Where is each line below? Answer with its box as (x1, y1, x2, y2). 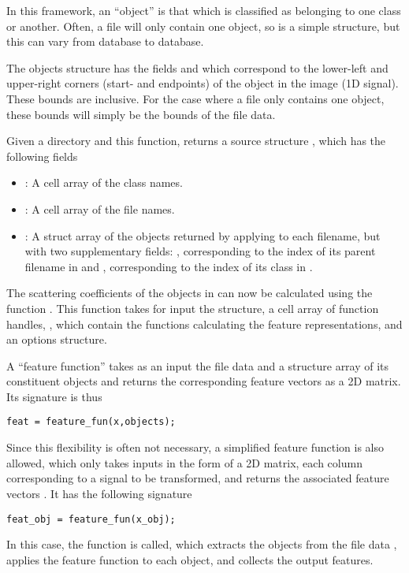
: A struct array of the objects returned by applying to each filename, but (24, 227, 381, 244)
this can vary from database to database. (6, 33, 204, 50)
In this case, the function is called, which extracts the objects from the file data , (6, 536, 397, 553)
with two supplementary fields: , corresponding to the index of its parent (24, 243, 376, 259)
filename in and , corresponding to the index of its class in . (24, 258, 313, 274)
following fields (6, 147, 78, 164)
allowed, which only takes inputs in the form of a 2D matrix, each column (6, 454, 363, 471)
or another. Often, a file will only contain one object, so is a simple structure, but (6, 17, 400, 34)
